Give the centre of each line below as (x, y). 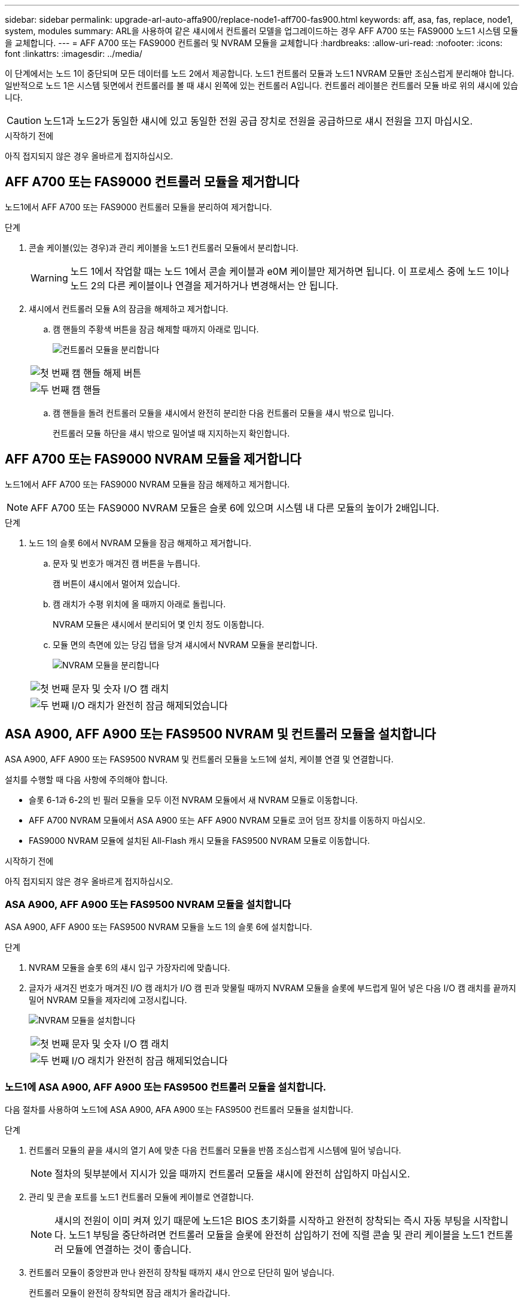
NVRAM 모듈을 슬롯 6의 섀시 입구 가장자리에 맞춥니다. (130, 968)
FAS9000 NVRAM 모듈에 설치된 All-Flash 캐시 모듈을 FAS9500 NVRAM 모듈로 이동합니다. (199, 840)
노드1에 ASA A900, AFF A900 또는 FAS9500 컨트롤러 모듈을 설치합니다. (166, 1087)
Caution (24, 120)
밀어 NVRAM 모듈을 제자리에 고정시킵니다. (108, 1000)
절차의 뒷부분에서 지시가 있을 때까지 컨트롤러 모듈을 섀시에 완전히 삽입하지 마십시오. (232, 1174)
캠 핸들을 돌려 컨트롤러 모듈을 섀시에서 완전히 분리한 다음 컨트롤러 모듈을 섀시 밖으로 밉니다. (223, 413)
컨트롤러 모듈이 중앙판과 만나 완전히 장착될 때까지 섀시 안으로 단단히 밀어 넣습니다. (182, 1273)
